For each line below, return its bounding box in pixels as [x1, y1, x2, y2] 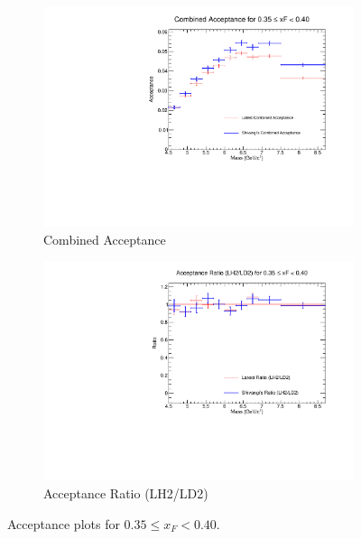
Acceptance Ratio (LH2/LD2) [43, 484, 208, 502]
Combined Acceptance [43, 229, 166, 248]
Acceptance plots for [7, 514, 120, 533]
